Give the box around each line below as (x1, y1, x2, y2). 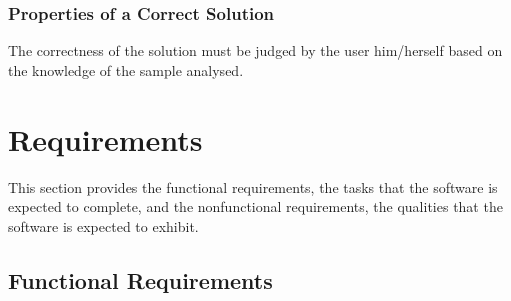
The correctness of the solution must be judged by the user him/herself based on (8, 40, 503, 61)
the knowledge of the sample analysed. (8, 59, 244, 80)
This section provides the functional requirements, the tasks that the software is (8, 176, 498, 197)
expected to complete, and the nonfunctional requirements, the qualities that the (8, 196, 503, 217)
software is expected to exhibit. (8, 215, 199, 236)
